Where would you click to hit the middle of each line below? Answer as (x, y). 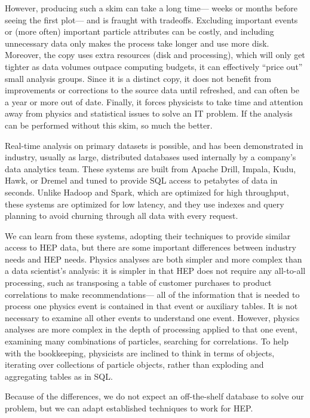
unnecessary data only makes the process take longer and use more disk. (137, 43)
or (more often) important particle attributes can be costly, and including (139, 31)
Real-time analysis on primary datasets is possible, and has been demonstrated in (154, 145)
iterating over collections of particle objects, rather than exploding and (134, 364)
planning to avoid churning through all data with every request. (122, 216)
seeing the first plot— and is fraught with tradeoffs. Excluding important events (151, 19)
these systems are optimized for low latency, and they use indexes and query (145, 204)
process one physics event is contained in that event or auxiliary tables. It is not (151, 306)
